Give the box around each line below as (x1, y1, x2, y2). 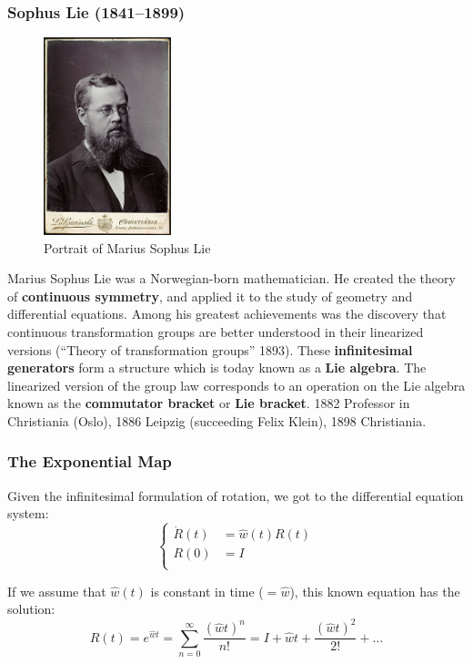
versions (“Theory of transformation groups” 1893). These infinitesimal (7, 340, 413, 359)
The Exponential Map (7, 450, 172, 473)
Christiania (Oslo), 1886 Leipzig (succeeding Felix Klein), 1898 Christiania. (7, 411, 427, 430)
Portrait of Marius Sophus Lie (44, 238, 211, 257)
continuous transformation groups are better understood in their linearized (7, 322, 424, 341)
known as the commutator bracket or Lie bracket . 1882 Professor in (7, 393, 410, 413)
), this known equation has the (289, 581, 460, 600)
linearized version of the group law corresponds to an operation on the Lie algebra (7, 375, 466, 394)
